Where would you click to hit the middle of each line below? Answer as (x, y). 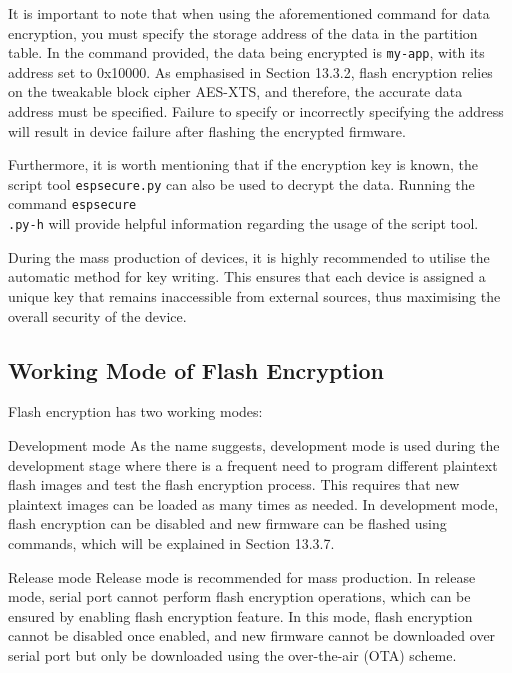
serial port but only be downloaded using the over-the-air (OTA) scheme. (232, 654)
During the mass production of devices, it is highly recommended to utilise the (249, 256)
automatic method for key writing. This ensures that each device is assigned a (247, 276)
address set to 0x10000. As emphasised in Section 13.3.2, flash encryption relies (250, 71)
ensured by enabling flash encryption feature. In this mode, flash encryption (240, 615)
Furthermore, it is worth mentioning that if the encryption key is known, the (243, 164)
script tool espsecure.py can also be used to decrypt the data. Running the (241, 183)
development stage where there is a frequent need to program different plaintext (253, 464)
